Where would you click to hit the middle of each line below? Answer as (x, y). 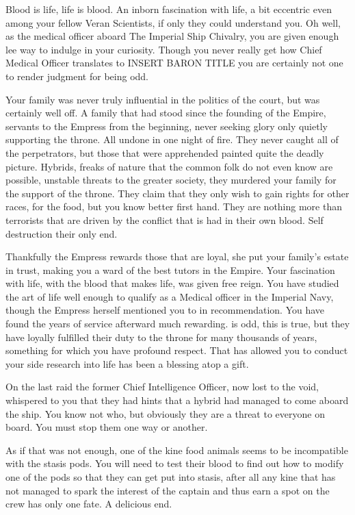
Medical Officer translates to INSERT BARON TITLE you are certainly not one (174, 63)
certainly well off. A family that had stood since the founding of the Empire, (166, 113)
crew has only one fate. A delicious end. (89, 504)
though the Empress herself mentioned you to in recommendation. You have (165, 310)
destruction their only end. (62, 233)
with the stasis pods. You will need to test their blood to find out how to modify (175, 463)
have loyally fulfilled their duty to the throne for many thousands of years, (161, 337)
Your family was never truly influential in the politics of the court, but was (163, 99)
